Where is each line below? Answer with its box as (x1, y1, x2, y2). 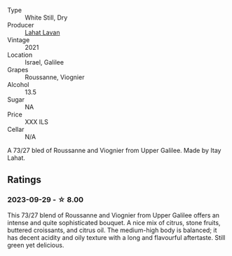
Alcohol (7, 81, 29, 88)
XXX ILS (25, 118, 49, 126)
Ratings (7, 174, 42, 186)
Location (7, 50, 33, 59)
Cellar (7, 126, 25, 133)
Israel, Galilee (25, 58, 64, 66)
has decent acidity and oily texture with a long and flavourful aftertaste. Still (7, 233, 226, 241)
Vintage (7, 36, 30, 44)
